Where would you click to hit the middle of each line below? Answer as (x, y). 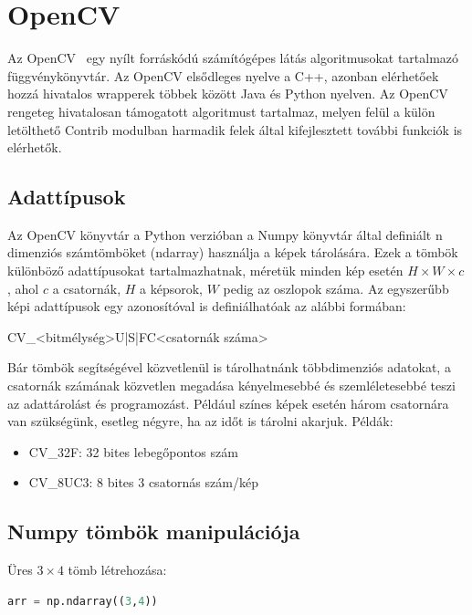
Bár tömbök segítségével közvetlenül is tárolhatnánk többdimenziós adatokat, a (229, 367)
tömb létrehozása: (117, 570)
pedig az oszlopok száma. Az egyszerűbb (336, 288)
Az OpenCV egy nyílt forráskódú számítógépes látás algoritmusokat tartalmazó (233, 58)
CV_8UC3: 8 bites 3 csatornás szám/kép (143, 482)
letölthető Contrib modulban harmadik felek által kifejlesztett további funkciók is (235, 129)
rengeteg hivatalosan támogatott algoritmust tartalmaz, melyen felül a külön (221, 111)
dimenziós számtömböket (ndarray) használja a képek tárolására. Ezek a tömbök (233, 252)
